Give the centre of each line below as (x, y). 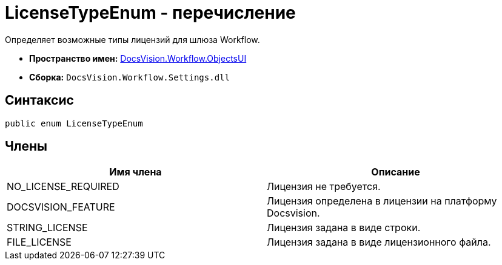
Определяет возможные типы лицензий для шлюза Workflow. (132, 39)
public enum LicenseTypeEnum (74, 123)
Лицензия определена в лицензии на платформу (382, 201)
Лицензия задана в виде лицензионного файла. (379, 242)
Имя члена (136, 172)
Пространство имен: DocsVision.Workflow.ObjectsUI (138, 58)
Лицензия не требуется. (324, 187)
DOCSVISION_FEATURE (61, 207)
